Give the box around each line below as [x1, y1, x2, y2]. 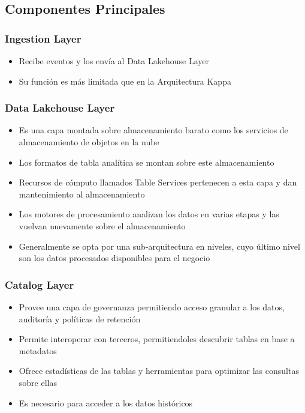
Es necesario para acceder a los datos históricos [19, 396, 193, 409]
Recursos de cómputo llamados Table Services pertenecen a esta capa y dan [19, 176, 297, 188]
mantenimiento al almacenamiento [19, 187, 145, 200]
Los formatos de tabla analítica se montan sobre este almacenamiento [19, 155, 274, 168]
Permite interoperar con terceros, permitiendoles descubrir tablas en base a [19, 333, 295, 345]
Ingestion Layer [5, 31, 81, 46]
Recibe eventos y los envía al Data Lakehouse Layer [19, 55, 209, 67]
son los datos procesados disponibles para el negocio [19, 252, 210, 264]
